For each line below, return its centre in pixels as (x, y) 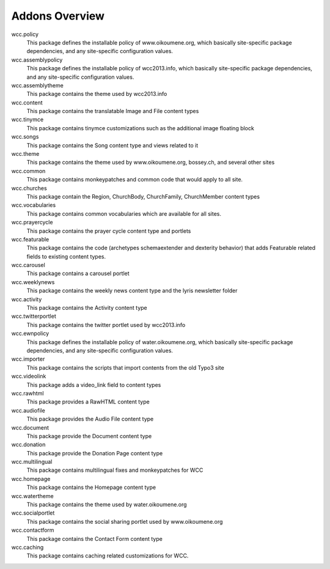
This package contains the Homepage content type (91, 487)
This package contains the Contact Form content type (95, 538)
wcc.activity (27, 299)
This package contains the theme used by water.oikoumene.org (107, 505)
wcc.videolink (29, 376)
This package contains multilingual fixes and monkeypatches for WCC (115, 470)
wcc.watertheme (33, 496)
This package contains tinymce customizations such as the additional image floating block (141, 128)
